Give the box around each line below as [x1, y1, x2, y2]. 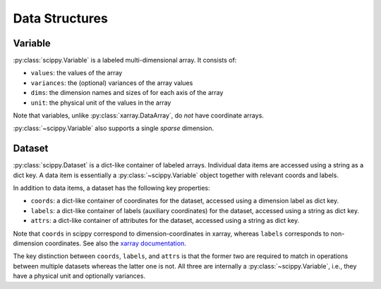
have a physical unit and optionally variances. [13, 271, 146, 281]
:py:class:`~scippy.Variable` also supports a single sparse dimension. [13, 124, 214, 133]
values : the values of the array [30, 69, 123, 77]
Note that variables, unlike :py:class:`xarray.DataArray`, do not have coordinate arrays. [13, 111, 265, 120]
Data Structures [13, 11, 109, 26]
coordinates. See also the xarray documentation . [44, 239, 186, 248]
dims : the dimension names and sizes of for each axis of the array [30, 89, 224, 97]
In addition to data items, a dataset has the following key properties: [13, 184, 211, 193]
